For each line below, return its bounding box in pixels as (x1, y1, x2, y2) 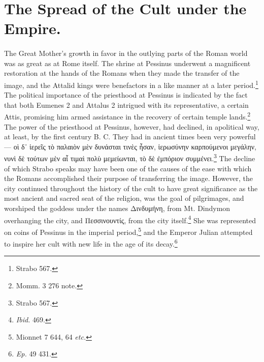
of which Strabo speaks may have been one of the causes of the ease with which (4, 163, 252, 173)
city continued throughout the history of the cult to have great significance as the (4, 183, 258, 193)
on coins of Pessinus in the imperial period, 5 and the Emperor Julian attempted (4, 225, 253, 237)
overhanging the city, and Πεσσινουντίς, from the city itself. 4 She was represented (4, 213, 256, 225)
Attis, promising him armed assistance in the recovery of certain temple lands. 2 (4, 110, 251, 122)
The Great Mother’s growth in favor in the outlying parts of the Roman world (4, 48, 248, 58)
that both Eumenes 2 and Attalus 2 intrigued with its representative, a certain (4, 99, 249, 110)
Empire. (4, 18, 61, 39)
